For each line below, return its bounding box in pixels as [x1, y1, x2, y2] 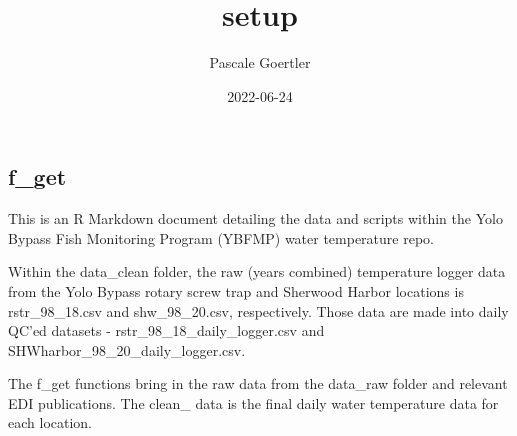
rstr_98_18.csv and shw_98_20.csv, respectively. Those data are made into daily [8, 300, 509, 321]
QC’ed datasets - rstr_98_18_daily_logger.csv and [8, 320, 325, 341]
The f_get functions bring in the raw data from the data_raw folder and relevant [8, 373, 508, 394]
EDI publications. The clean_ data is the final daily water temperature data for [8, 392, 499, 413]
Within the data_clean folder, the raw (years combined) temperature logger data [8, 261, 506, 282]
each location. [8, 412, 92, 433]
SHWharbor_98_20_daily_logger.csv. [8, 339, 246, 360]
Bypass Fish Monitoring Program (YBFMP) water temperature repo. [8, 227, 434, 248]
